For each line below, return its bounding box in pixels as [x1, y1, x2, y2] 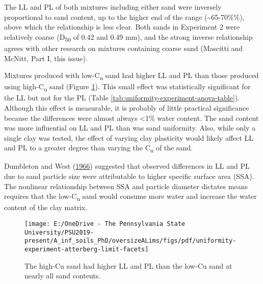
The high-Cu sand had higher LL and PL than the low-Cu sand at [24, 260, 232, 271]
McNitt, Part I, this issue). [4, 53, 88, 63]
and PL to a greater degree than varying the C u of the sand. [4, 142, 193, 154]
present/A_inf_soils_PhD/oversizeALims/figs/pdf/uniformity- [24, 237, 236, 245]
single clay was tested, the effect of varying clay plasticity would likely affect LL [4, 132, 254, 143]
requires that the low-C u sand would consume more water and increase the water [4, 191, 257, 203]
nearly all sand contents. [24, 270, 101, 281]
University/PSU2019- [24, 228, 94, 236]
